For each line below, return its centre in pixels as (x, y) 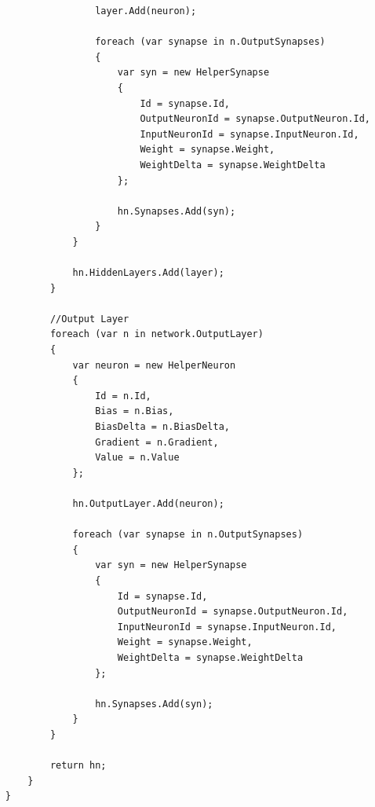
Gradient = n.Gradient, (157, 442)
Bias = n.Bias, (135, 411)
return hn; (78, 766)
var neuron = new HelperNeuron (154, 365)
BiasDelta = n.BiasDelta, (162, 427)
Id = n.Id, (123, 396)
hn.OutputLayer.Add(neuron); (148, 504)
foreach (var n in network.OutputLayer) (157, 334)
